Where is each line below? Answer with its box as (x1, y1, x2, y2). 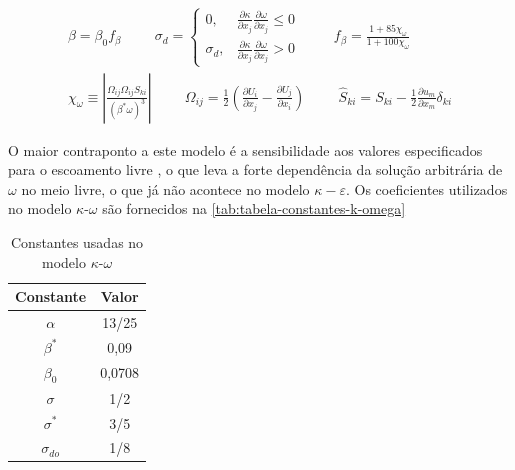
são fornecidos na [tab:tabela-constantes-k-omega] (102, 198, 406, 219)
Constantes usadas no (10, 231, 144, 252)
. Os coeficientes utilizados (345, 178, 508, 199)
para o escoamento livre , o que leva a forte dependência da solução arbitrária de (8, 159, 503, 180)
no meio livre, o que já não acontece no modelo (21, 178, 310, 199)
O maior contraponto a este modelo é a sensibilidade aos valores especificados (8, 139, 483, 160)
